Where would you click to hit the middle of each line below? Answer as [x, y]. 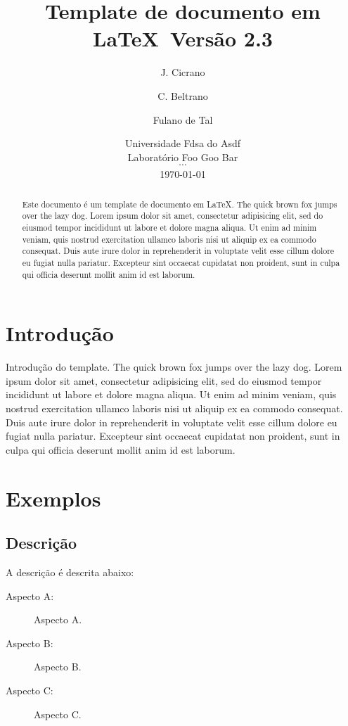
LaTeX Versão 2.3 [183, 38]
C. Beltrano [183, 95]
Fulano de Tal [183, 119]
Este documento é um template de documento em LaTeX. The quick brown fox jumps [180, 204]
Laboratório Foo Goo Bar [183, 157]
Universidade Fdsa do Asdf [183, 143]
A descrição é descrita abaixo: [70, 572]
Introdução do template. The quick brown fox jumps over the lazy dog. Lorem [174, 367]
